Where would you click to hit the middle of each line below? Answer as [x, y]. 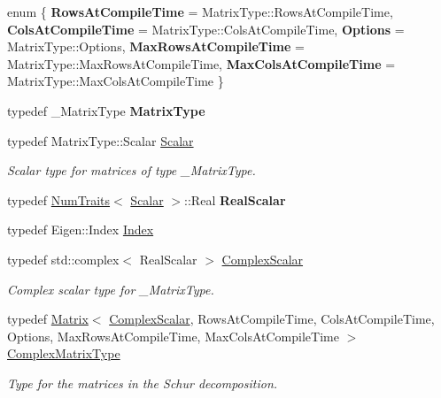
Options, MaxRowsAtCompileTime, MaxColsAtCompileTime [173, 336]
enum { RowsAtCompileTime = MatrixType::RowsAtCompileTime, [200, 11]
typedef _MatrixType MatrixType [106, 110]
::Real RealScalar [235, 199]
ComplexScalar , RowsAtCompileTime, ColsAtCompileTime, [272, 319]
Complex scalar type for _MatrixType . [111, 289]
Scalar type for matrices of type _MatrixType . [132, 170]
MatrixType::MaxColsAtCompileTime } [116, 81]
